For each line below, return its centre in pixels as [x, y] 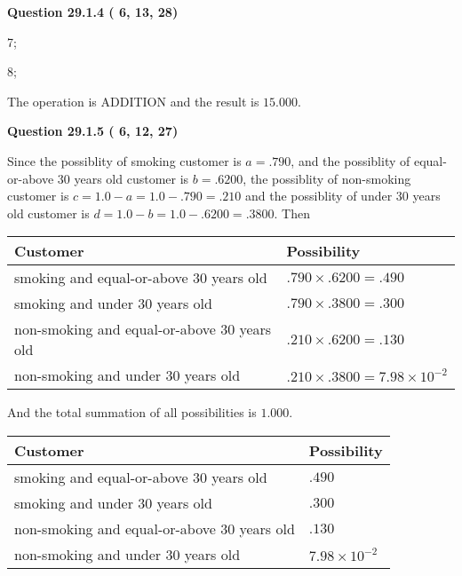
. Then [292, 213]
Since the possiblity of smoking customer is [124, 160]
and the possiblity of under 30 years [343, 196]
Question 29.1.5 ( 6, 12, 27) [93, 131]
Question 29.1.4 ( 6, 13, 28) [93, 12]
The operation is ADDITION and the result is [133, 101]
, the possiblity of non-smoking [327, 178]
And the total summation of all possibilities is [132, 412]
